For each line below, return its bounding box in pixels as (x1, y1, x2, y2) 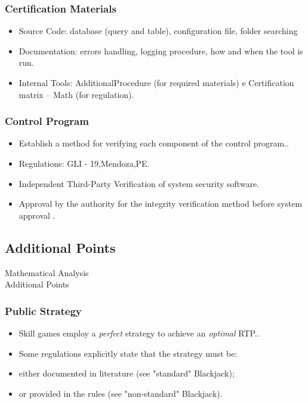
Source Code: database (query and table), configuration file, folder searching (19, 25, 298, 37)
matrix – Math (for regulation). (19, 88, 134, 100)
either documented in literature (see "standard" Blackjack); (19, 367, 235, 379)
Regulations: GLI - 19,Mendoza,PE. (19, 157, 150, 169)
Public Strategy (5, 303, 82, 318)
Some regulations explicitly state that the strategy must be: (19, 347, 238, 359)
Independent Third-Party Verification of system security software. (19, 177, 260, 189)
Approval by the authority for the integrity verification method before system (19, 197, 303, 210)
